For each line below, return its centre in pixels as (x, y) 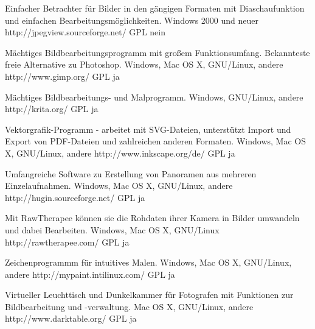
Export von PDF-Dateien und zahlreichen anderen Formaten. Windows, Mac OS (155, 141)
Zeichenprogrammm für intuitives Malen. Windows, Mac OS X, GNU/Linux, (148, 262)
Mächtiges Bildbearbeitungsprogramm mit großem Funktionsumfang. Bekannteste (157, 52)
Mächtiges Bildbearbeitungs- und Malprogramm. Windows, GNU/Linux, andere (154, 97)
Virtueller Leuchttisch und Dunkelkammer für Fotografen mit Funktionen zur (149, 295)
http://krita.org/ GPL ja (52, 109)
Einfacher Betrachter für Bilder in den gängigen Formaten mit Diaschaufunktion (155, 8)
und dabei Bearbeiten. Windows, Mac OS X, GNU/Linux (112, 229)
